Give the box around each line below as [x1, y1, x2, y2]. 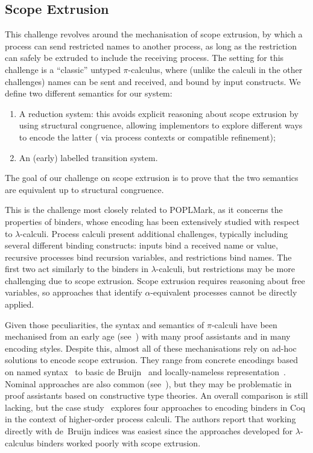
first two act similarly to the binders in [5, 262, 148, 275]
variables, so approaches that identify [5, 286, 142, 299]
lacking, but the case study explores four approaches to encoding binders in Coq [5, 401, 305, 413]
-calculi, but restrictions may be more [156, 262, 295, 275]
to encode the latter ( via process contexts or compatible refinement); [19, 130, 276, 143]
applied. [5, 298, 34, 311]
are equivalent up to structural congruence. [5, 183, 164, 195]
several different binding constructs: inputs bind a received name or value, [5, 239, 278, 252]
